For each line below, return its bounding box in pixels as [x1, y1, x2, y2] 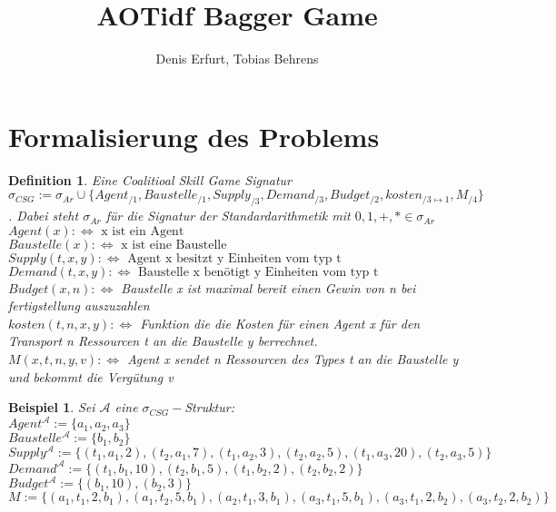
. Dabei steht [8, 206, 79, 225]
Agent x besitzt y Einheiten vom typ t [127, 251, 342, 265]
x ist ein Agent [101, 224, 184, 238]
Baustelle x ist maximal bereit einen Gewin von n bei [121, 278, 416, 297]
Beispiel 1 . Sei [8, 398, 95, 417]
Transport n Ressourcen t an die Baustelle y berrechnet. [8, 331, 318, 350]
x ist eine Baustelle [121, 238, 227, 251]
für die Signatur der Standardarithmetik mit [105, 206, 351, 225]
